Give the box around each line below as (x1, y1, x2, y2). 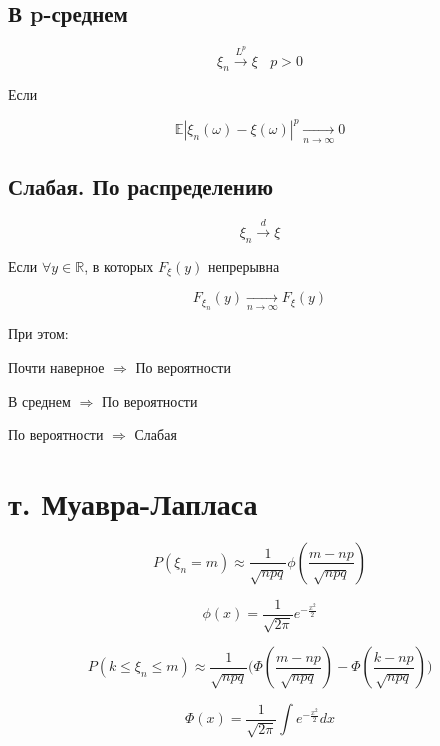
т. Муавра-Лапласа (8, 483, 258, 524)
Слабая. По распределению (8, 171, 274, 202)
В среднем (8, 390, 71, 411)
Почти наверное (8, 357, 105, 378)
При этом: (8, 323, 69, 344)
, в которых (84, 255, 154, 276)
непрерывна (208, 255, 280, 276)
